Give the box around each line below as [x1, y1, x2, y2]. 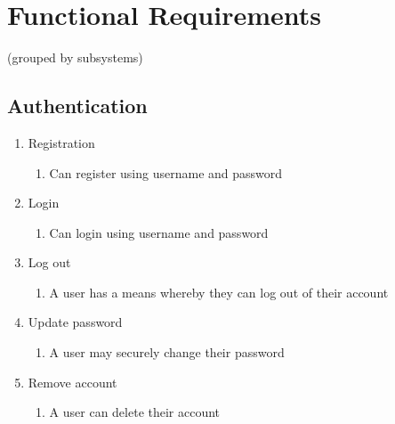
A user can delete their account [49, 403, 221, 421]
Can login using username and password [49, 223, 269, 241]
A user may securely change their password [49, 343, 285, 362]
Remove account [28, 372, 117, 391]
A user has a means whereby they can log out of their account [49, 282, 389, 301]
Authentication [7, 92, 148, 119]
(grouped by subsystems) [7, 48, 143, 67]
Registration [28, 133, 95, 151]
